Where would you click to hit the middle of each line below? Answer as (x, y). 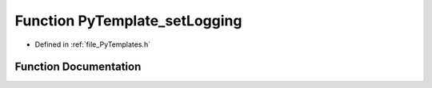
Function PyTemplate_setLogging (128, 21)
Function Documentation (78, 67)
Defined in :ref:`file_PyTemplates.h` (93, 44)
